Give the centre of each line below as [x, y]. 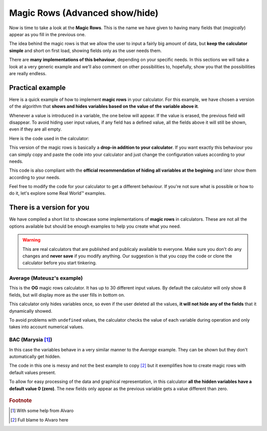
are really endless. [28, 73]
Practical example [38, 87]
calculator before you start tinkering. [60, 263]
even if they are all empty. [35, 129]
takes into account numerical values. [46, 327]
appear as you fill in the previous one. [47, 34]
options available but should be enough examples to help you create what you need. [95, 226]
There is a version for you [49, 208]
